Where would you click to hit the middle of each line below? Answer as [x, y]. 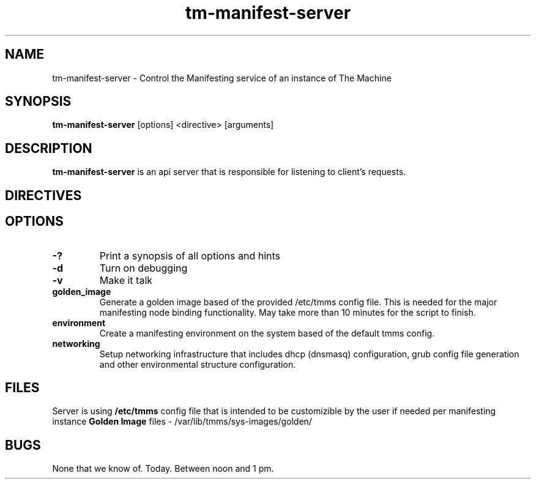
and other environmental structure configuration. [198, 364]
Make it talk [126, 280]
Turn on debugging [143, 268]
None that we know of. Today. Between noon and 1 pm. [163, 469]
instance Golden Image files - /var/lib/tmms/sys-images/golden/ [182, 422]
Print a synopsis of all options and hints [190, 255]
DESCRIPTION [49, 148]
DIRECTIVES [43, 195]
